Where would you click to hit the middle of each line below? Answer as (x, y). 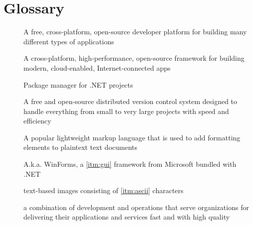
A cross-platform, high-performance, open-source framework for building (134, 58)
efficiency (37, 121)
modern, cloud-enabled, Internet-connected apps (97, 67)
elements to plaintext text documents (81, 147)
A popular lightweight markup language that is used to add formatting (132, 137)
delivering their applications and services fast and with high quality (127, 217)
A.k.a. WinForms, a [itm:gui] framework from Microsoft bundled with (130, 164)
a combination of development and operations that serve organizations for (136, 207)
